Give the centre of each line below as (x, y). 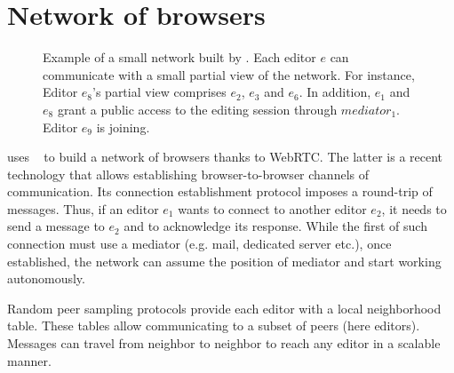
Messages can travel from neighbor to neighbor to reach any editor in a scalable (224, 343)
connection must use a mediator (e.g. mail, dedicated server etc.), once (199, 244)
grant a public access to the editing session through (197, 109)
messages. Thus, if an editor (83, 208)
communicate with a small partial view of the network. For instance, (229, 74)
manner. (29, 360)
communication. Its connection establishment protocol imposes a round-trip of (220, 191)
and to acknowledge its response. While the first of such (275, 226)
